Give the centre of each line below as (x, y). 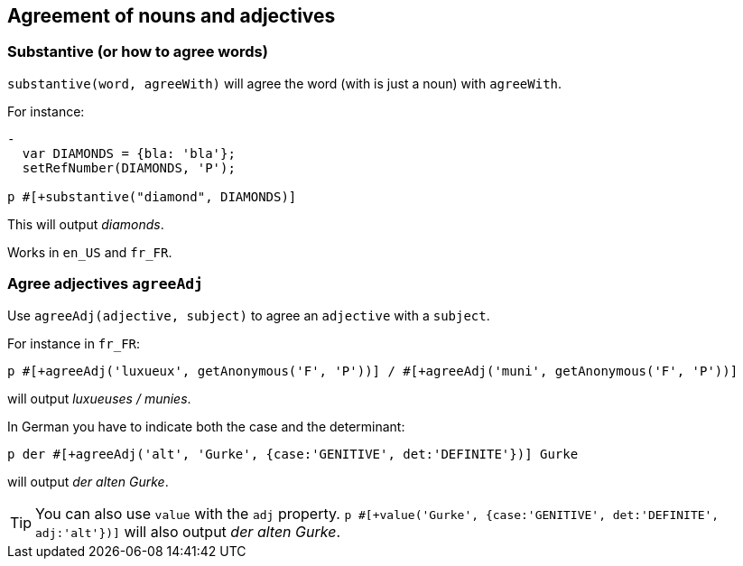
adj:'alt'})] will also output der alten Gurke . (188, 531)
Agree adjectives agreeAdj (105, 284)
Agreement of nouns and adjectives (172, 16)
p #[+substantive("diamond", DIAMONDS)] (152, 196)
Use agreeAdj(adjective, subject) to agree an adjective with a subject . (249, 315)
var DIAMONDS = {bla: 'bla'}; (129, 153)
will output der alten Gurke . (88, 481)
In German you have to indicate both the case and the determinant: (206, 426)
